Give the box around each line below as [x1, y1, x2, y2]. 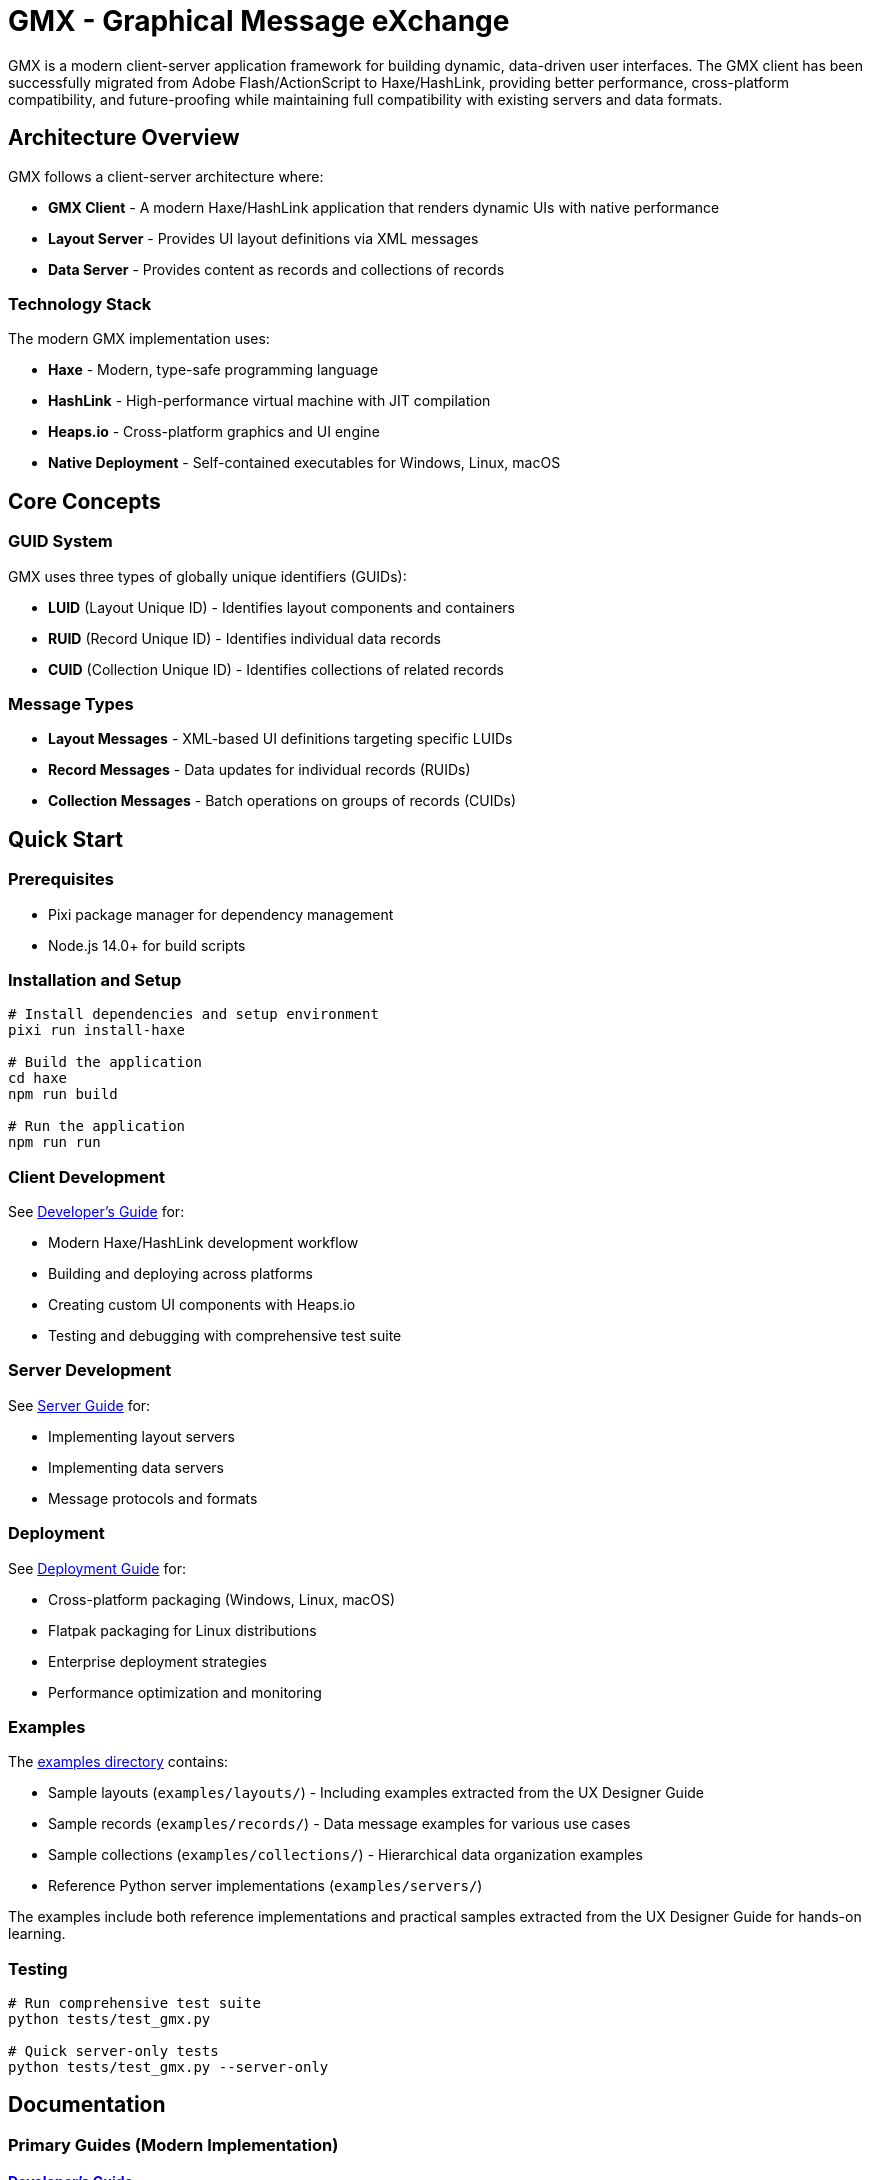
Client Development [8, 1166, 165, 1187]
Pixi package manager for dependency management [48, 905, 394, 923]
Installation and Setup [8, 969, 182, 990]
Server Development [8, 1360, 172, 1381]
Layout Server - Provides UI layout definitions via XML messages [48, 229, 479, 247]
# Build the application [8, 1054, 202, 1071]
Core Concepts [8, 488, 161, 514]
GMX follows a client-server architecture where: [8, 167, 324, 185]
